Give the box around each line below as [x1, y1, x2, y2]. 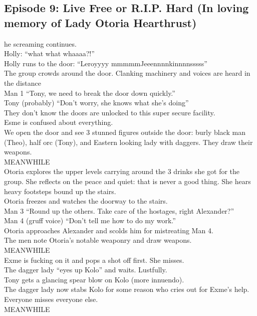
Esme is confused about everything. [4, 117, 113, 127]
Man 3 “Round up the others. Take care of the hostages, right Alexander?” [4, 205, 234, 216]
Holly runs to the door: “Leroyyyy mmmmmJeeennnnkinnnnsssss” [4, 58, 207, 68]
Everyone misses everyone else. [4, 294, 98, 304]
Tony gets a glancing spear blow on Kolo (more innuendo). [4, 274, 184, 284]
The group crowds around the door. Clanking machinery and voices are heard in [4, 68, 250, 78]
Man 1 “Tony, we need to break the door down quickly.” [4, 87, 175, 98]
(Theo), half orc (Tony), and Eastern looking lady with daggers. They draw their [4, 136, 253, 147]
